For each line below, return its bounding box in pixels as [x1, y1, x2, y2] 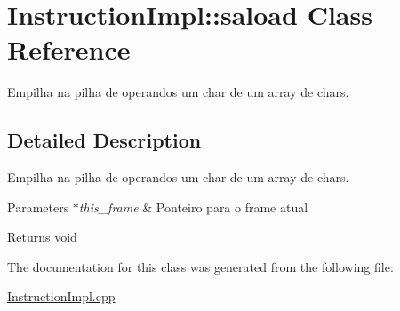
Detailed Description [7, 126, 202, 154]
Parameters [7, 197, 69, 216]
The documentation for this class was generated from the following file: [7, 257, 394, 275]
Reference [7, 31, 131, 68]
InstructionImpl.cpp [7, 287, 116, 306]
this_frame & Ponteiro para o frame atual [78, 197, 308, 216]
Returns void [7, 227, 77, 246]
